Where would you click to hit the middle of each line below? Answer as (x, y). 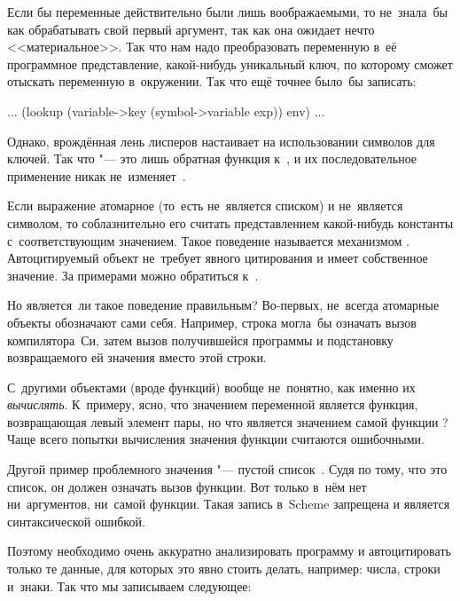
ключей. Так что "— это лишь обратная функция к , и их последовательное (212, 158)
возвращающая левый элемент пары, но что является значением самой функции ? (228, 421)
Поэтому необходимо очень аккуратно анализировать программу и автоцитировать (229, 551)
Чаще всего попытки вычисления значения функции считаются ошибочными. (216, 439)
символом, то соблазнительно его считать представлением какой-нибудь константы (230, 222)
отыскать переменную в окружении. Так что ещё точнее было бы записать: (212, 81)
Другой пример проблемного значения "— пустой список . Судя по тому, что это (227, 469)
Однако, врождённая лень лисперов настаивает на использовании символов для (221, 141)
